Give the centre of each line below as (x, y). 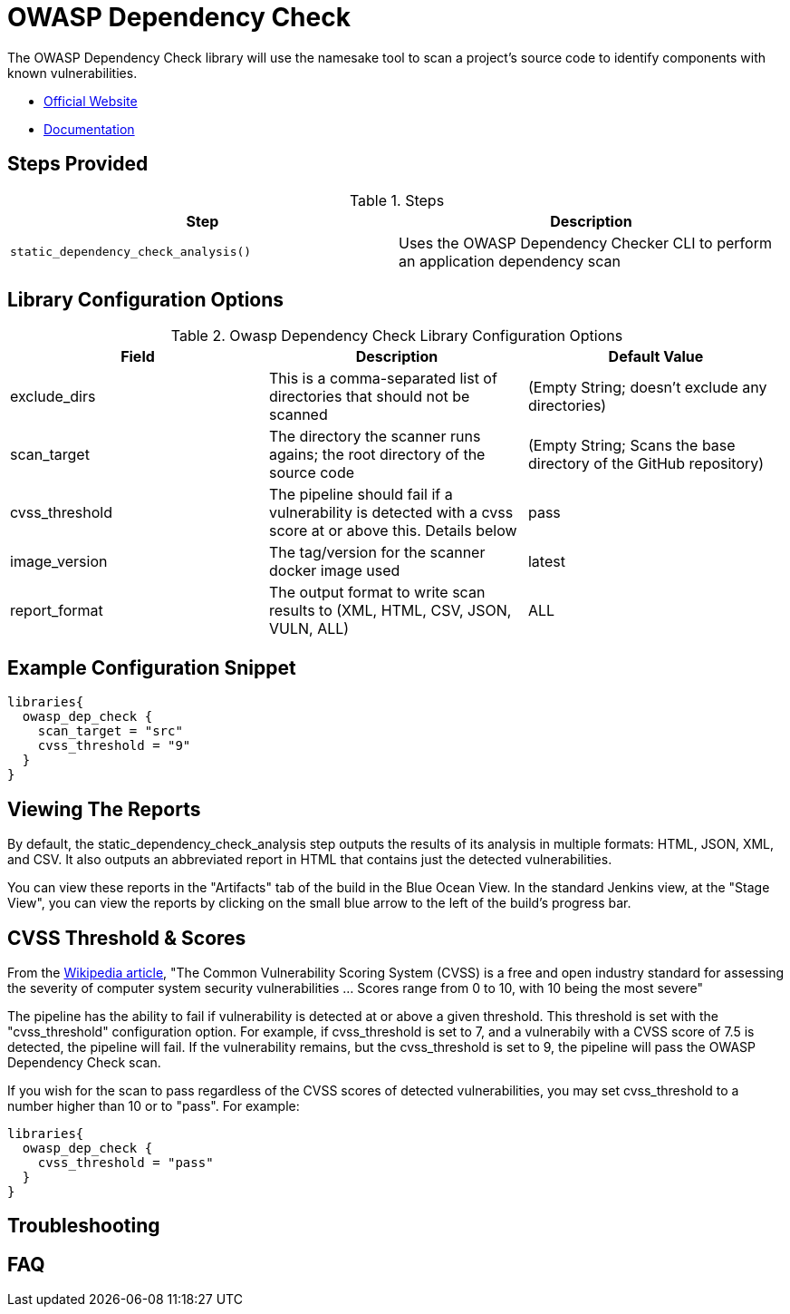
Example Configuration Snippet (152, 667)
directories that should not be (369, 397)
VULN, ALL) (309, 629)
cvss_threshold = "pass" (125, 1162)
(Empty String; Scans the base (631, 446)
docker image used (334, 571)
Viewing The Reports (104, 809)
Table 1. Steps (397, 200)
